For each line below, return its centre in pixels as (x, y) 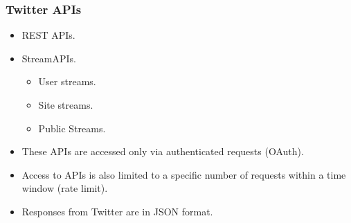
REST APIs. (48, 35)
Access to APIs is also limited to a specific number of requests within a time (184, 174)
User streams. (67, 81)
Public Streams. (72, 128)
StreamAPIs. (49, 58)
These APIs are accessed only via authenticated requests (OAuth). (163, 151)
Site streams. (66, 105)
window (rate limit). (65, 188)
